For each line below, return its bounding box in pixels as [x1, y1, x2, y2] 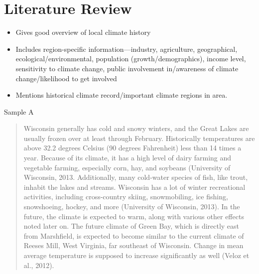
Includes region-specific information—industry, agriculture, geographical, [15, 43, 238, 54]
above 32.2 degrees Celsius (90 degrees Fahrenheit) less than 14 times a [23, 142, 242, 153]
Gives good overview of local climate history [15, 27, 151, 37]
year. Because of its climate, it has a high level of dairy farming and [23, 152, 232, 163]
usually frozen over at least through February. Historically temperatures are [23, 133, 255, 143]
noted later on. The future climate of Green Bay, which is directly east [23, 221, 240, 231]
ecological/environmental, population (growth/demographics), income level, [15, 53, 246, 64]
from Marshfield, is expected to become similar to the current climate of [23, 230, 244, 241]
